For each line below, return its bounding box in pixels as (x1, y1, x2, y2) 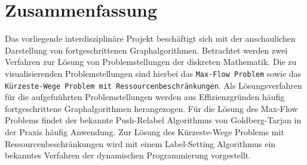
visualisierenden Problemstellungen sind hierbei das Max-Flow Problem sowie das (5, 67, 302, 79)
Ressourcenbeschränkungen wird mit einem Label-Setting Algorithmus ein (5, 137, 276, 150)
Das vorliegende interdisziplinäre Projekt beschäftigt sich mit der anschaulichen (5, 32, 296, 45)
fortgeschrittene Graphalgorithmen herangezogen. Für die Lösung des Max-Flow (5, 102, 298, 114)
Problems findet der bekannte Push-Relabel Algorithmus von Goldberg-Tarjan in (5, 114, 302, 126)
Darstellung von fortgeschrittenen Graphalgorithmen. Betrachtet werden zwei (5, 43, 288, 56)
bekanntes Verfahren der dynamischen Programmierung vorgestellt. (5, 149, 251, 161)
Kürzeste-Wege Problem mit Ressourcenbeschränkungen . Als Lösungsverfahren (5, 79, 302, 91)
